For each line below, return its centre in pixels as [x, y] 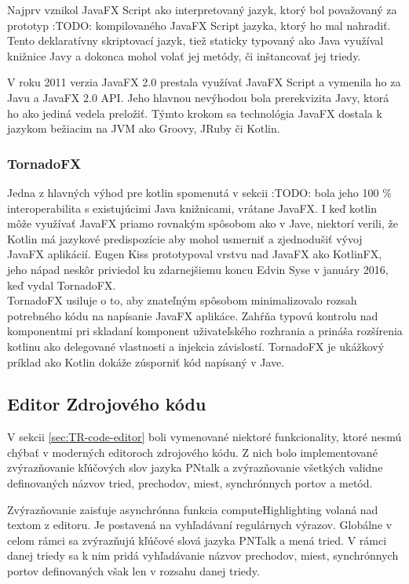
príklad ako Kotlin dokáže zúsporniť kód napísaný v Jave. [146, 361]
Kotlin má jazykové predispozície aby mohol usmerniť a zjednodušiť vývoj [185, 238]
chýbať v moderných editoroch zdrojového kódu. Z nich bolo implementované [192, 452]
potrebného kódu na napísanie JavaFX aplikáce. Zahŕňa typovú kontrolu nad [193, 315]
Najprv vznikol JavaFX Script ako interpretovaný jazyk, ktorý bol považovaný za [202, 9]
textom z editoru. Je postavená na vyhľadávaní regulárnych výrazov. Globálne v [200, 525]
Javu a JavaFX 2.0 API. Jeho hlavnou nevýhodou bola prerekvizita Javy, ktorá [198, 97]
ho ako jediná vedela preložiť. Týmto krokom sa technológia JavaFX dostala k [195, 113]
